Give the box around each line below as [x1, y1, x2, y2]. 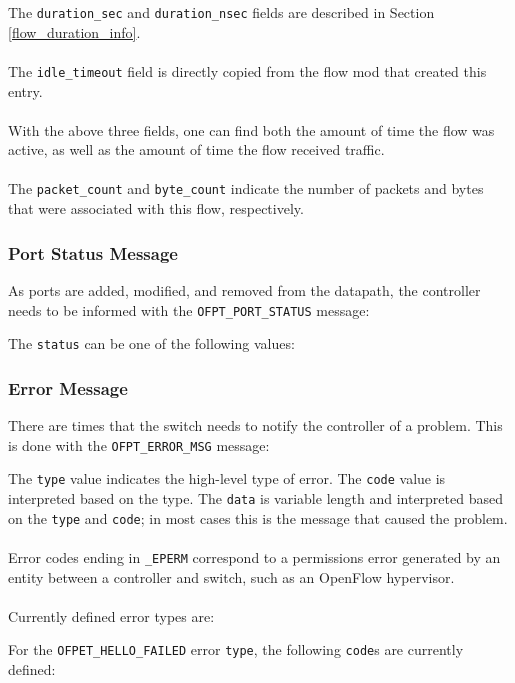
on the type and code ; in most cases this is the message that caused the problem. [8, 507, 508, 528]
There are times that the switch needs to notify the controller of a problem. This [8, 415, 503, 436]
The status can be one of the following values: [8, 333, 295, 354]
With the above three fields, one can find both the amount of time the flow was [8, 119, 495, 140]
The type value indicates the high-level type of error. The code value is [8, 468, 446, 489]
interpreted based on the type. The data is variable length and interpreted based [8, 487, 503, 508]
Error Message [8, 375, 128, 400]
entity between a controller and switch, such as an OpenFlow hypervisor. [8, 566, 455, 587]
